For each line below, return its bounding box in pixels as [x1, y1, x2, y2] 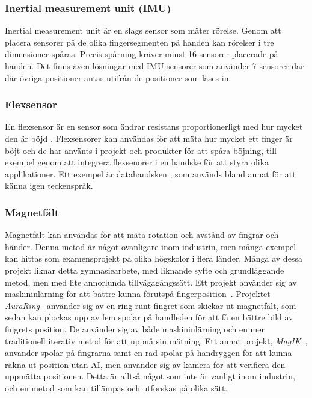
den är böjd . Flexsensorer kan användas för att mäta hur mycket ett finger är [5, 132, 293, 144]
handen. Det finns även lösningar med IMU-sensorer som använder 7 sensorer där [5, 60, 304, 72]
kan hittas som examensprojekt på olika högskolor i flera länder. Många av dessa [5, 252, 302, 265]
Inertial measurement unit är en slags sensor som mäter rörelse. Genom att [5, 24, 281, 37]
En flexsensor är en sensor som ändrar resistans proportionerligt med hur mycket [5, 120, 303, 133]
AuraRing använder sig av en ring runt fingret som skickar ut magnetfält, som [5, 299, 296, 311]
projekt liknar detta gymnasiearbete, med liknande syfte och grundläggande [5, 263, 284, 276]
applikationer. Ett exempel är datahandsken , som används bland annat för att [5, 167, 296, 180]
